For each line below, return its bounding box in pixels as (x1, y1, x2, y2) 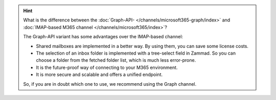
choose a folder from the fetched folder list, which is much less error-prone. (36, 57, 196, 63)
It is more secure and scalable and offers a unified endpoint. (36, 71, 163, 78)
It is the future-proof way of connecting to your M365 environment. (36, 64, 178, 70)
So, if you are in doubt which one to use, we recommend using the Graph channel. (23, 81, 197, 87)
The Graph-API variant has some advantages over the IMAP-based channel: (23, 34, 183, 40)
